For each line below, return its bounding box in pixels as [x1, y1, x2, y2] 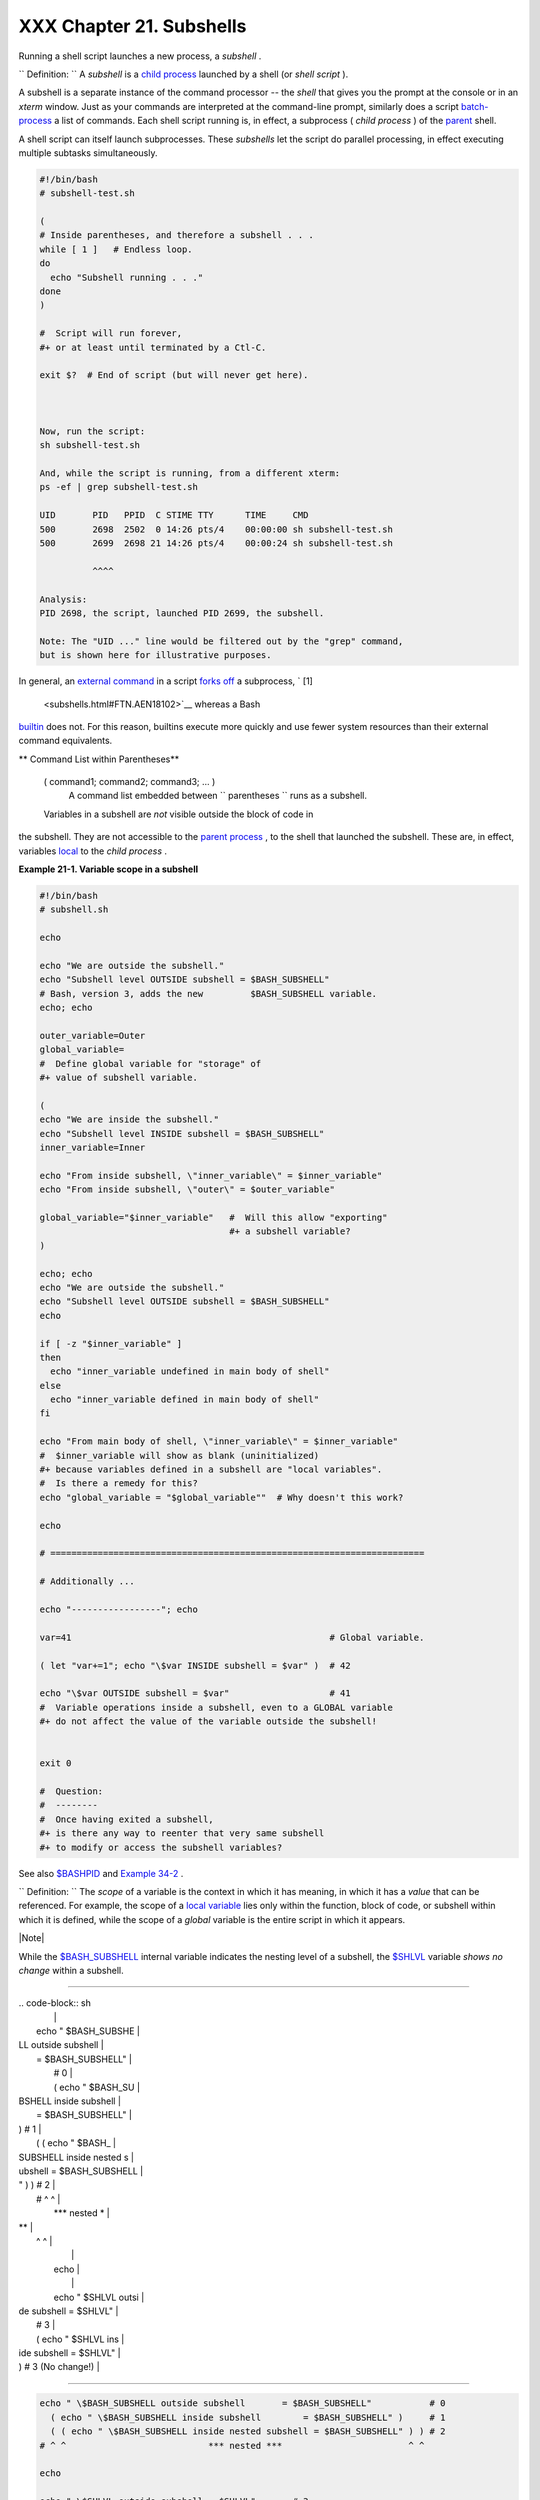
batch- [460, 100, 489, 112]
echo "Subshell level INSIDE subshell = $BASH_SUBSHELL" [39, 1128, 325, 1139]
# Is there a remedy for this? [39, 1478, 199, 1489]
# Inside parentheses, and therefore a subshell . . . [39, 230, 314, 241]
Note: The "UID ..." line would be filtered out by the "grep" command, [39, 635, 404, 647]
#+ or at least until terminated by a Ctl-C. [39, 341, 267, 353]
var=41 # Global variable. [39, 1631, 425, 1643]
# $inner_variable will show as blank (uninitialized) [39, 1450, 320, 1461]
